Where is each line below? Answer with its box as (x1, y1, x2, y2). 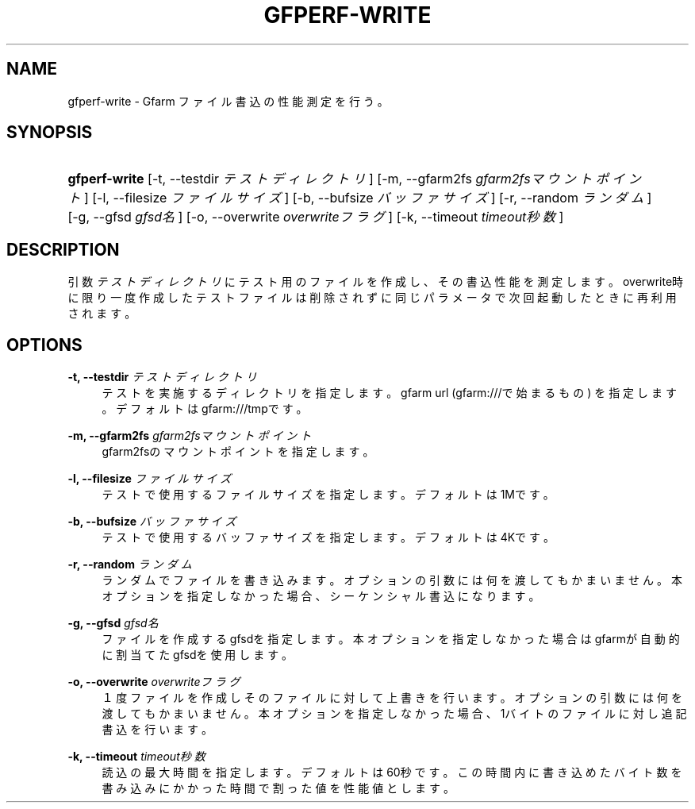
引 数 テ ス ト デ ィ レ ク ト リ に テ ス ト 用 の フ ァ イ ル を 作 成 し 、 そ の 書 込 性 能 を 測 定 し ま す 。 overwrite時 (67, 275, 684, 289)
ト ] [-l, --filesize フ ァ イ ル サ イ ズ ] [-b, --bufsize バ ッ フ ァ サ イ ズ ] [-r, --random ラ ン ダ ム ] (67, 190, 652, 206)
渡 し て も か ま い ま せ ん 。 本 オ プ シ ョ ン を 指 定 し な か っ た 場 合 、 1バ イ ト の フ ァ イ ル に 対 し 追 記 (102, 707, 687, 721)
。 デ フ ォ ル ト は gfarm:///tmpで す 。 (102, 402, 308, 416)
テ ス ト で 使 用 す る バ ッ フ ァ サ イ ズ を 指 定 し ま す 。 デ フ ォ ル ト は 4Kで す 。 (102, 530, 555, 545)
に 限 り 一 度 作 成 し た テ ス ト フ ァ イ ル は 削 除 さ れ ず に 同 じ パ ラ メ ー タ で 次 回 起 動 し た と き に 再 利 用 (67, 291, 677, 305)
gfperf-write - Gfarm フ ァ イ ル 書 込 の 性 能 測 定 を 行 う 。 (67, 94, 389, 108)
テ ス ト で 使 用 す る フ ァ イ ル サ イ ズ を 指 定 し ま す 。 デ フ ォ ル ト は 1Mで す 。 (102, 487, 555, 502)
